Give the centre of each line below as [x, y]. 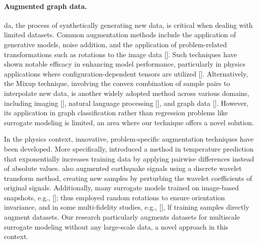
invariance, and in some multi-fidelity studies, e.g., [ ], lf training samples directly [127, 207]
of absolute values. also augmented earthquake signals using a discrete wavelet [123, 168]
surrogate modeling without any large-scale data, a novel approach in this [116, 226]
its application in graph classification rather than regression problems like [116, 113]
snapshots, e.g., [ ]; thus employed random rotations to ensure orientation [115, 197]
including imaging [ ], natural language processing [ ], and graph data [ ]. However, [126, 103]
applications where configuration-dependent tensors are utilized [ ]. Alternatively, [126, 73]
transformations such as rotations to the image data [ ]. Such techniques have [121, 54]
